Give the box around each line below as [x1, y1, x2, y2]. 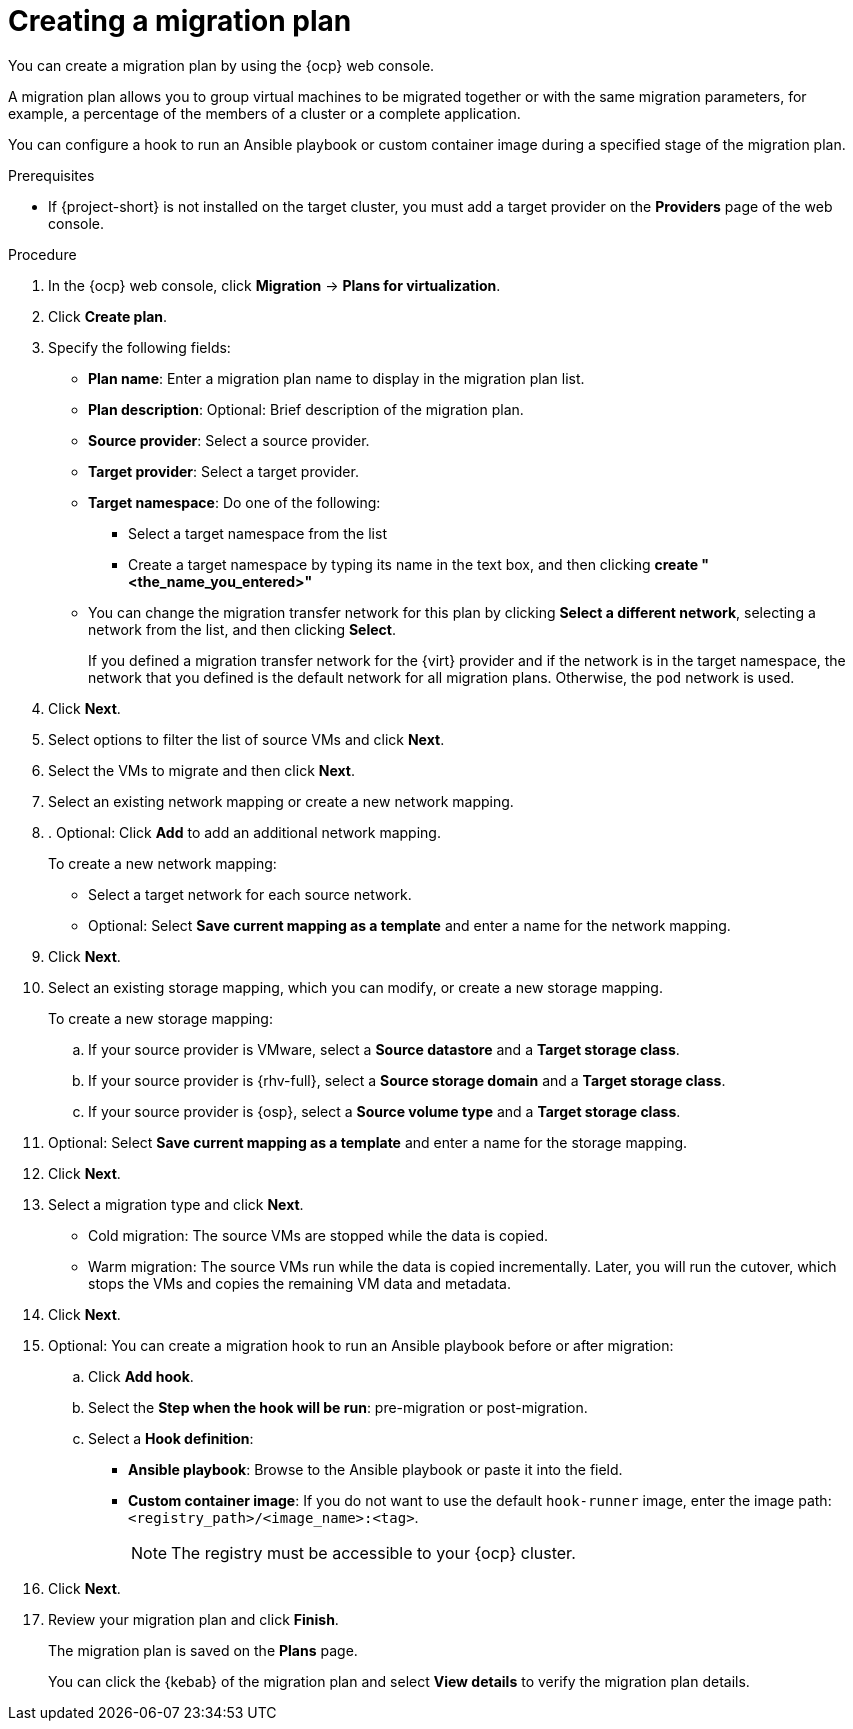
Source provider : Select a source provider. [88, 431, 370, 449]
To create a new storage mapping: [48, 1009, 273, 1027]
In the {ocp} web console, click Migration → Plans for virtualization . [48, 276, 501, 294]
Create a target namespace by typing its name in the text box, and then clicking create [128, 555, 699, 573]
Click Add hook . [88, 1367, 194, 1385]
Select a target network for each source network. [88, 885, 412, 903]
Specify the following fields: [48, 338, 231, 356]
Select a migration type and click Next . [48, 1195, 304, 1213]
